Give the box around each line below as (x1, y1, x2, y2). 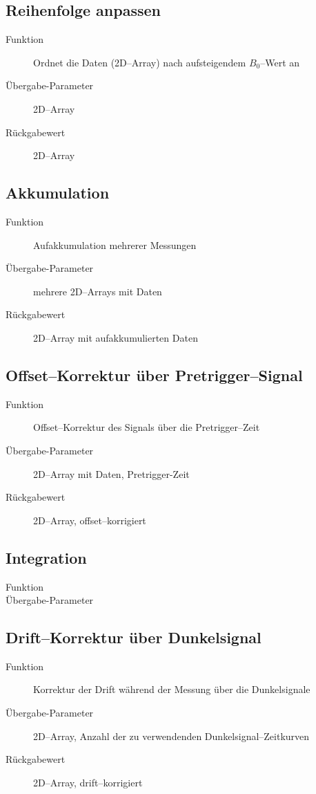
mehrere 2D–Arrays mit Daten (33, 284, 162, 298)
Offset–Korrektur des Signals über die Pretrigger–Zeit (33, 420, 260, 434)
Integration (6, 546, 87, 568)
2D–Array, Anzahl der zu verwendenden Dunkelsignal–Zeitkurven (33, 728, 310, 743)
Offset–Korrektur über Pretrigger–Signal (6, 364, 303, 385)
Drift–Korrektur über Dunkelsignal (6, 627, 261, 648)
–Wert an (260, 55, 300, 69)
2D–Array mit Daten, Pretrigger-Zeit (33, 466, 190, 481)
